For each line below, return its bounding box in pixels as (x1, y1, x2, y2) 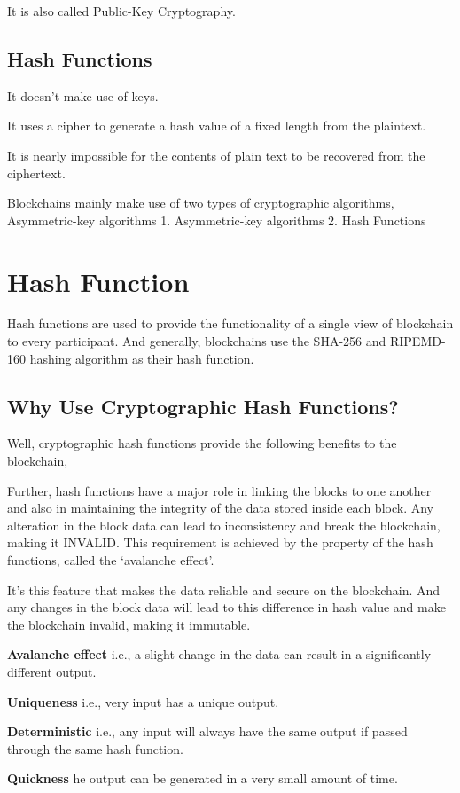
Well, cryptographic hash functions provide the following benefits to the (7, 434, 397, 452)
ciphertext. (7, 163, 66, 182)
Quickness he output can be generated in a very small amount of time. (7, 769, 398, 788)
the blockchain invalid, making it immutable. (7, 615, 251, 633)
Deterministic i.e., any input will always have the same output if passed (7, 722, 408, 741)
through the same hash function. (7, 739, 183, 758)
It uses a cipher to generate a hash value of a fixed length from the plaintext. (7, 116, 426, 135)
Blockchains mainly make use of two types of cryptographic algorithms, (7, 193, 394, 212)
